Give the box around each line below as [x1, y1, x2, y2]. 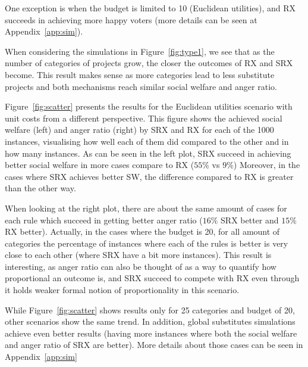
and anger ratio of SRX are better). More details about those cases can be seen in [5, 338, 303, 351]
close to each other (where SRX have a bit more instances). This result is [5, 248, 272, 261]
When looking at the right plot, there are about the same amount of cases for [5, 201, 287, 214]
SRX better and [221, 213, 279, 226]
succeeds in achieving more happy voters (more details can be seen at [5, 13, 257, 26]
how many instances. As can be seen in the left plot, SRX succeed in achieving [5, 147, 291, 159]
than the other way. [5, 182, 76, 194]
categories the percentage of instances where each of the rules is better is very [5, 237, 288, 249]
